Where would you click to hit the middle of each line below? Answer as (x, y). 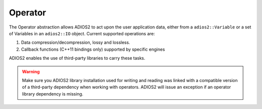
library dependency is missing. (53, 94)
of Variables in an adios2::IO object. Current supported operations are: (82, 33)
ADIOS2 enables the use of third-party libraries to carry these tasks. (77, 58)
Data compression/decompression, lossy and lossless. (76, 42)
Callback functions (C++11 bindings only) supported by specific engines (93, 49)
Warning (31, 71)
